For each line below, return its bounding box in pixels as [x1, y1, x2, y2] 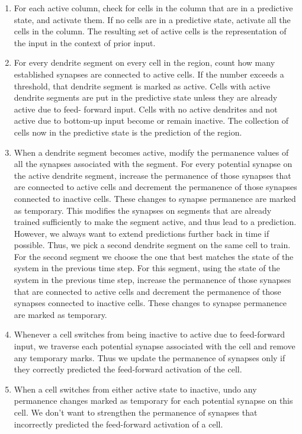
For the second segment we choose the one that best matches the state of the [14, 250, 294, 262]
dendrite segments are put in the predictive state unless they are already [14, 91, 278, 104]
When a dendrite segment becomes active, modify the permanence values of [14, 146, 289, 158]
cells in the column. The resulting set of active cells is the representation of [14, 25, 287, 37]
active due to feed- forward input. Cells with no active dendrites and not [14, 102, 278, 115]
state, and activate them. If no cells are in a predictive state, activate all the [14, 13, 291, 25]
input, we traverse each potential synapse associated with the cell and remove [14, 340, 295, 352]
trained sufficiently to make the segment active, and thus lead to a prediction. [14, 216, 297, 228]
